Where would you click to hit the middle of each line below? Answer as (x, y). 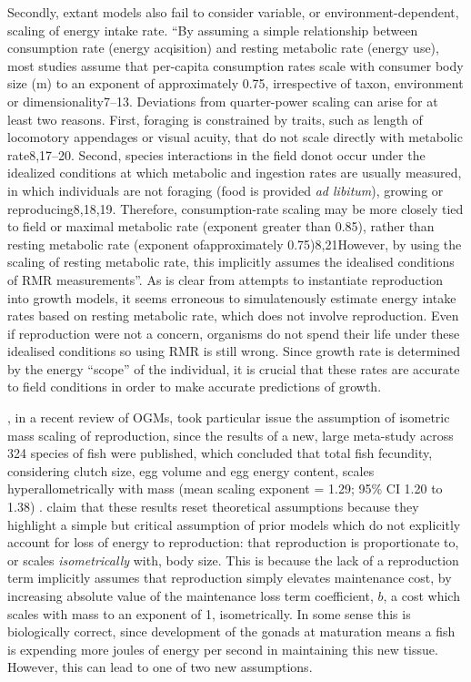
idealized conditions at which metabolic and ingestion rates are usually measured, (235, 173)
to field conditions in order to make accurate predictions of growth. (195, 387)
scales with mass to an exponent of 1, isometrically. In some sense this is (209, 613)
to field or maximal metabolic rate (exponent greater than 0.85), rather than (221, 226)
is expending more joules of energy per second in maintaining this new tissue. (223, 649)
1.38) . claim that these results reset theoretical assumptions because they (213, 507)
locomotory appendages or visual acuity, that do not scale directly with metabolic (235, 137)
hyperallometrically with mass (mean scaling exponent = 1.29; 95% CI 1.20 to (225, 489)
